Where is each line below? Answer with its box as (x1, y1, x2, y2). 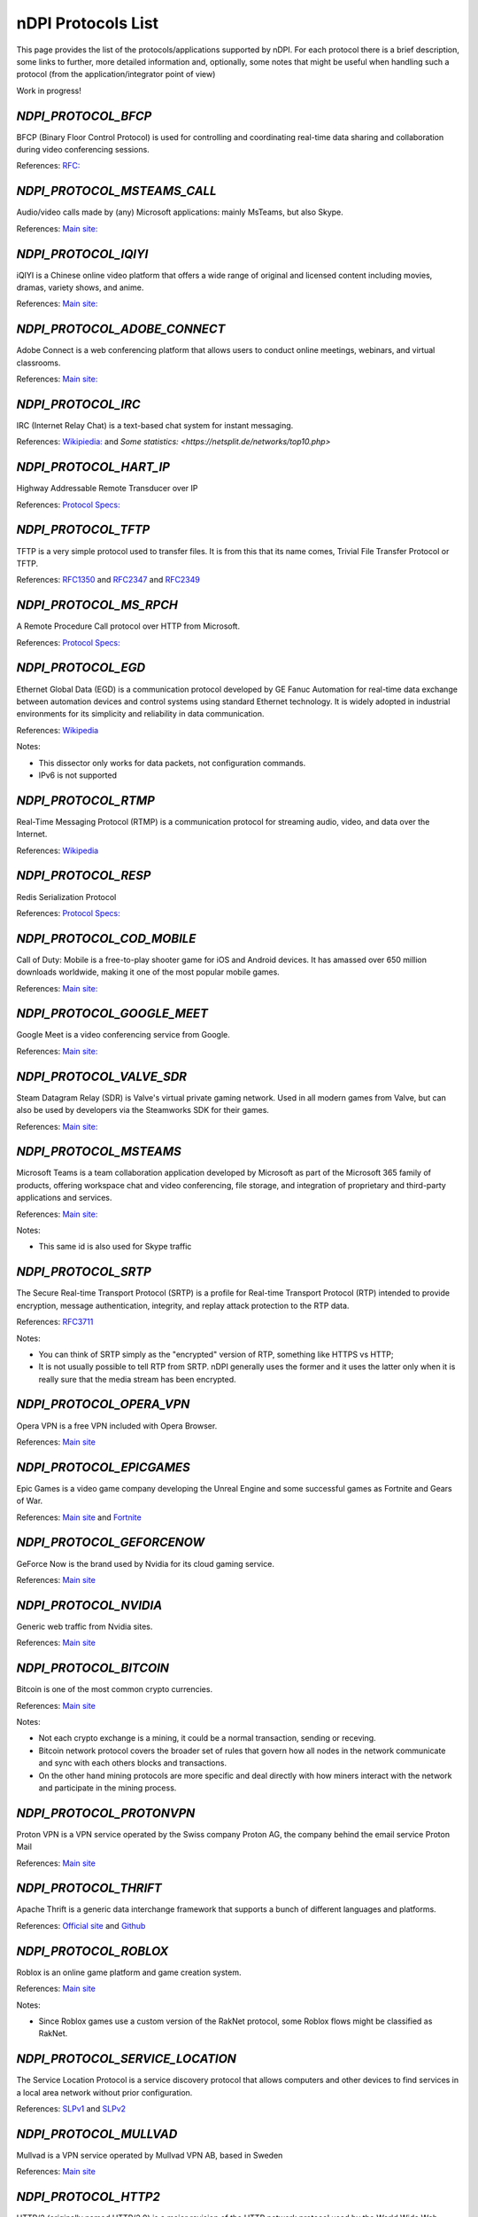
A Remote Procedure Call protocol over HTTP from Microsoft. (16, 621, 241, 631)
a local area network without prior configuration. (16, 2087, 193, 2097)
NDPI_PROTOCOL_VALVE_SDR (16, 1069, 188, 1084)
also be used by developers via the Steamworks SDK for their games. (16, 1105, 270, 1116)
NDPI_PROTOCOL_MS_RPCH (16, 598, 179, 613)
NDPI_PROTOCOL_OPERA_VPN (16, 1397, 190, 1412)
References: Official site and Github (16, 1920, 146, 1931)
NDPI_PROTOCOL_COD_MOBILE (16, 931, 197, 946)
